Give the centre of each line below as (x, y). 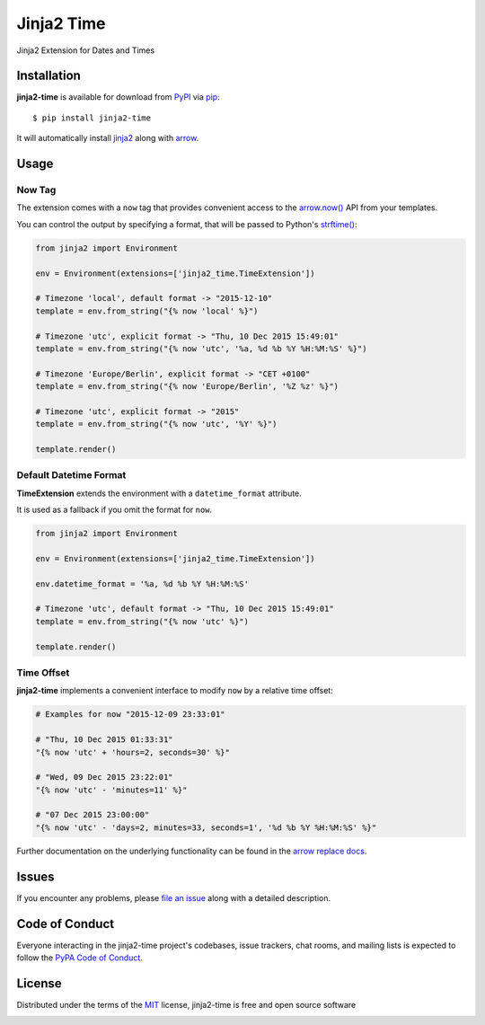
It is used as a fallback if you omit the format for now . (115, 510)
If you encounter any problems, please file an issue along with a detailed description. (174, 897)
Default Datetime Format (71, 475)
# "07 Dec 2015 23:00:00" (93, 815)
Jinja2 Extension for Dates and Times (86, 50)
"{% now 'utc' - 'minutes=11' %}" (111, 790)
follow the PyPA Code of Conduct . (80, 958)
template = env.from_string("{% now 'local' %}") (147, 311)
